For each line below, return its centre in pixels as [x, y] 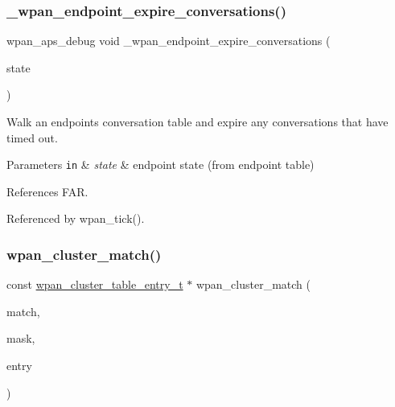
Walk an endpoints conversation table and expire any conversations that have [197, 121]
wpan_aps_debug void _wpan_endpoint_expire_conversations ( [169, 41]
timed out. [32, 137]
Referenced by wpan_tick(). [76, 218]
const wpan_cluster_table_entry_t [95, 284]
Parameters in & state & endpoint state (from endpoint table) [160, 164]
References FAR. [47, 191]
